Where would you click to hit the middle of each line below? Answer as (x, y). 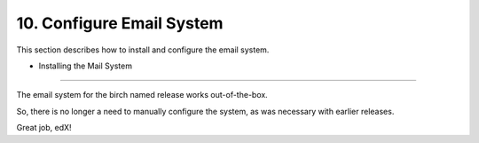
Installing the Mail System (86, 66)
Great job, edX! (44, 128)
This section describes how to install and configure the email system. (143, 50)
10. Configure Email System (120, 23)
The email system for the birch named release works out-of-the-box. (142, 95)
